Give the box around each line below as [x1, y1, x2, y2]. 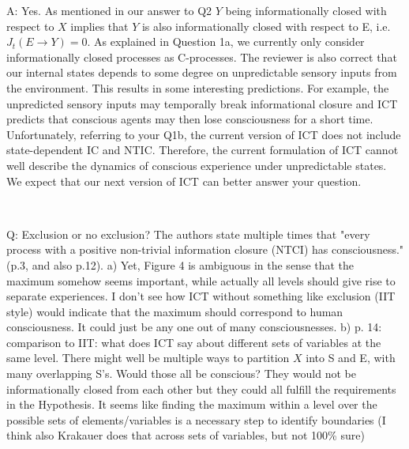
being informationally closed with [225, 2, 387, 18]
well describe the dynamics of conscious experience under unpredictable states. [6, 157, 387, 173]
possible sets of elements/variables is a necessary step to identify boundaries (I [6, 411, 386, 428]
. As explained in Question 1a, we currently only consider [87, 33, 365, 50]
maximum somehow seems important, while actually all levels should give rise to [6, 272, 396, 289]
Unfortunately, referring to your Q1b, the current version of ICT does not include [6, 126, 401, 142]
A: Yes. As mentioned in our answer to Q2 [6, 2, 212, 18]
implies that [70, 17, 129, 34]
